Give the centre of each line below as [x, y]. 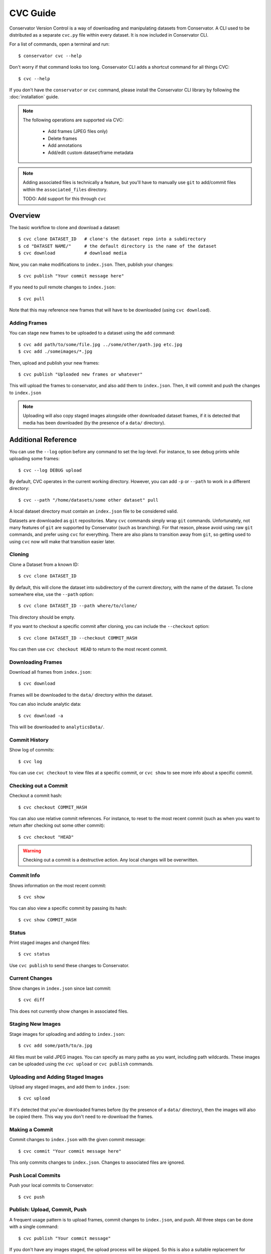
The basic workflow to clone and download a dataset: [65, 228]
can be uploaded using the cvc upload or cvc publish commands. [82, 1064]
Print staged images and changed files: [50, 943]
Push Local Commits [35, 1175]
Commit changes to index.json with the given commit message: [77, 1140]
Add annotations [65, 145]
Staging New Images [35, 1024]
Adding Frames [28, 323]
